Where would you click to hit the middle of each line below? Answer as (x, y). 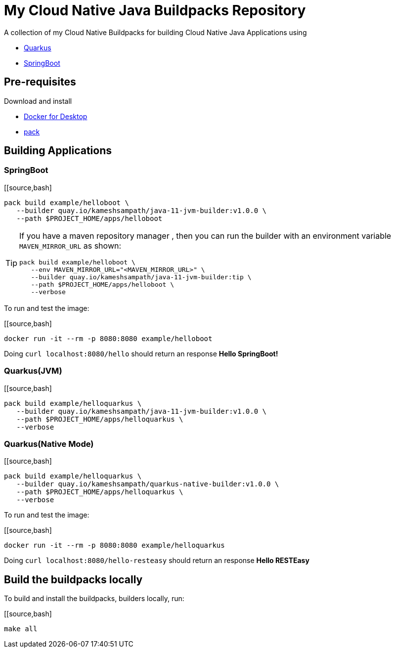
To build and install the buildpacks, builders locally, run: (94, 599)
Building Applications (58, 151)
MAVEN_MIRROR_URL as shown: (70, 245)
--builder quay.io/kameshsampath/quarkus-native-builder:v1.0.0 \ (148, 484)
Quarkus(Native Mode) (49, 444)
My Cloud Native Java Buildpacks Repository (155, 10)
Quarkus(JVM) (33, 371)
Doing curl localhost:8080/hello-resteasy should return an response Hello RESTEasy (157, 561)
